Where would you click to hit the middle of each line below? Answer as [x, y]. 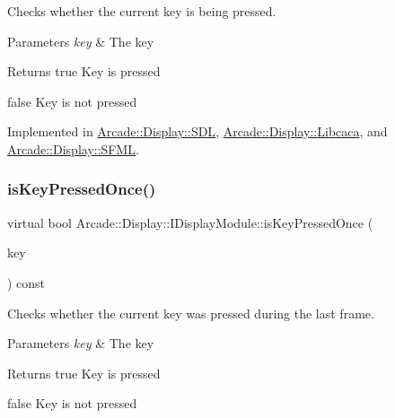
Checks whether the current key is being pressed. [142, 11]
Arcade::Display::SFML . [73, 148]
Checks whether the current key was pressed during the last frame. [191, 313]
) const [26, 282]
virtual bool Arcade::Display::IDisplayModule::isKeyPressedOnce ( [190, 222]
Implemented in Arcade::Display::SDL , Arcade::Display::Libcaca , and [197, 131]
